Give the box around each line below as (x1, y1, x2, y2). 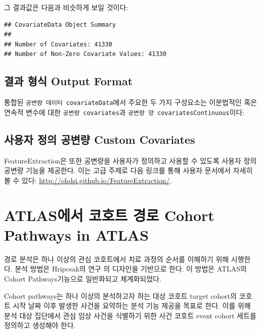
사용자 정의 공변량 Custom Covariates (4, 131, 195, 147)
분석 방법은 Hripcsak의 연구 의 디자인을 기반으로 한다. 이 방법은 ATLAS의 (15, 263, 247, 274)
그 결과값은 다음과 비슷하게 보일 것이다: (4, 2, 128, 12)
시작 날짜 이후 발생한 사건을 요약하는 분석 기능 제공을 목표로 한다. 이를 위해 (13, 300, 251, 311)
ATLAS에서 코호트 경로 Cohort (4, 204, 215, 225)
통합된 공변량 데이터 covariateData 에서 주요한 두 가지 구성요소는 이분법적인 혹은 (4, 97, 257, 107)
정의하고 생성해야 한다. (4, 320, 76, 330)
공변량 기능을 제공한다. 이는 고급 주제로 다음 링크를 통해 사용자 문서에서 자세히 (4, 165, 253, 176)
